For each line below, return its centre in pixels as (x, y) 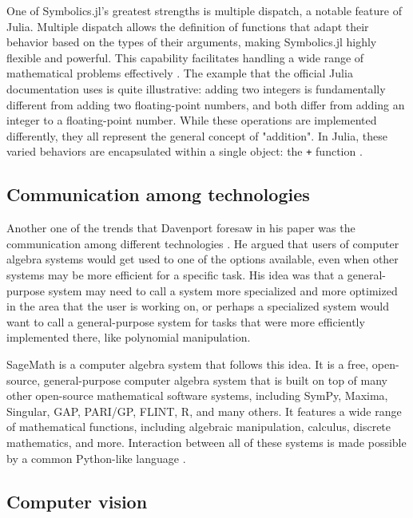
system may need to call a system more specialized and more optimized (223, 290)
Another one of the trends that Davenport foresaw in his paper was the (181, 228)
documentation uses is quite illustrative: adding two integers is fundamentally (196, 88)
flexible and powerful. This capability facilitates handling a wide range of (185, 57)
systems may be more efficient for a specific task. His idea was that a (175, 274)
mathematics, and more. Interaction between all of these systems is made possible (206, 442)
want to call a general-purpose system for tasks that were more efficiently (186, 321)
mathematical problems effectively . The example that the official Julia (180, 73)
